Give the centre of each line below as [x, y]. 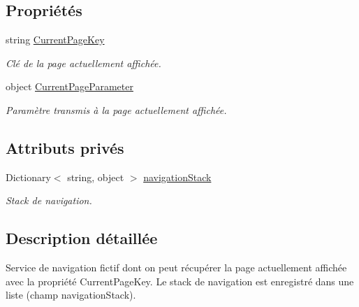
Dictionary [28, 177]
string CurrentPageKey [55, 40]
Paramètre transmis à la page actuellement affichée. [116, 109]
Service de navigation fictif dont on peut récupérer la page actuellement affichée [176, 267]
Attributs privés [65, 147]
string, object [96, 177]
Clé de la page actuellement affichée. [83, 63]
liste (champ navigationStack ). [71, 295]
